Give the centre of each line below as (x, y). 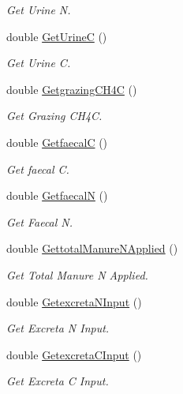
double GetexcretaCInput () (74, 354)
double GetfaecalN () (57, 195)
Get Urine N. (39, 9)
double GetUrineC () (57, 36)
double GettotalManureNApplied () (92, 248)
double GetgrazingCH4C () (72, 89)
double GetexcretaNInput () (74, 301)
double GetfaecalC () (57, 142)
